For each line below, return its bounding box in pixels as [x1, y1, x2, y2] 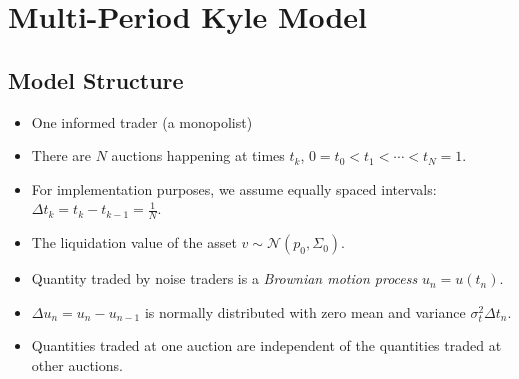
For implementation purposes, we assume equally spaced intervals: [31, 178, 437, 199]
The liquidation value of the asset [31, 232, 237, 253]
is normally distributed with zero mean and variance [144, 301, 466, 322]
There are [31, 145, 91, 166]
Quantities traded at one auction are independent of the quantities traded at [31, 335, 502, 356]
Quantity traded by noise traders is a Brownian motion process [31, 268, 418, 289]
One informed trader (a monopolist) [31, 111, 253, 132]
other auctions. [31, 354, 123, 375]
